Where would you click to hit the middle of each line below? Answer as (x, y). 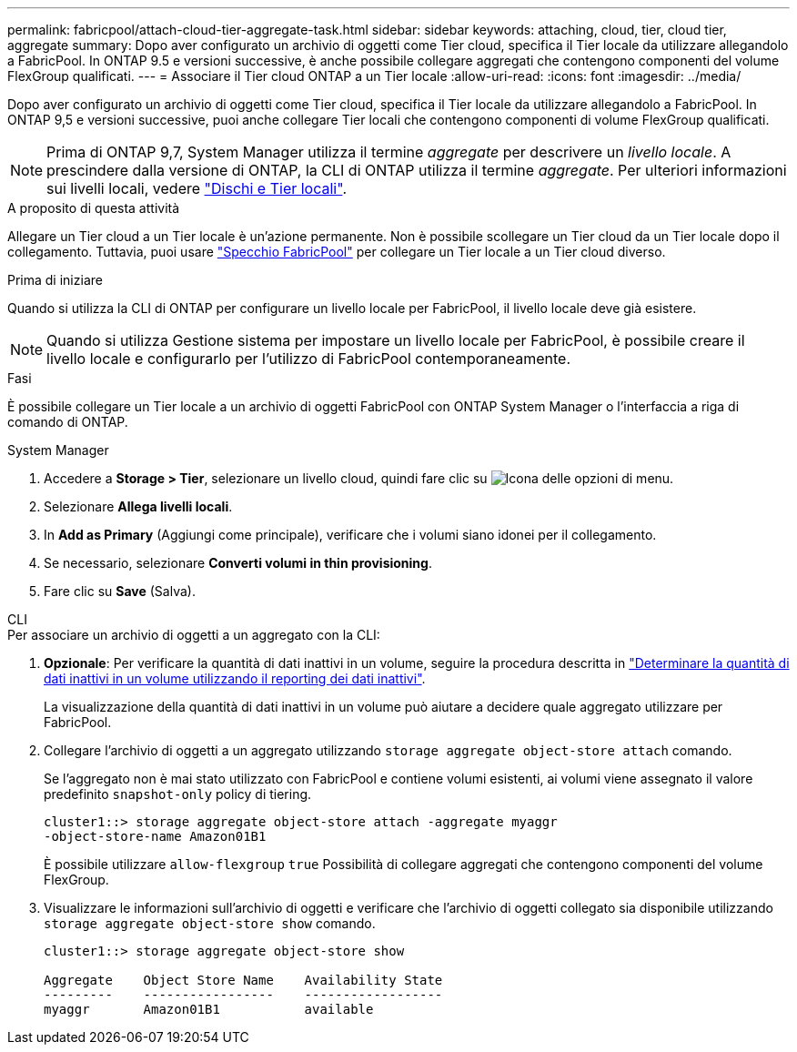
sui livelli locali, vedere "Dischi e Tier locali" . (197, 188)
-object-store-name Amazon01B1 (155, 836)
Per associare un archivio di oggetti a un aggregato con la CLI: (194, 635)
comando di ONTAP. (68, 422)
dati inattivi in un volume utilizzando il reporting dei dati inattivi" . (235, 678)
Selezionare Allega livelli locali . (138, 506)
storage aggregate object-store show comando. (210, 923)
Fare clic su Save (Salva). (120, 591)
